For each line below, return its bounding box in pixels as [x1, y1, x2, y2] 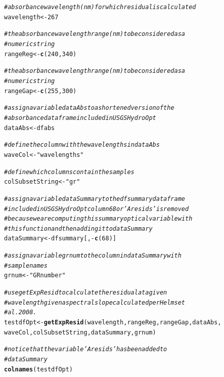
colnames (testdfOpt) [4, 365, 73, 373]
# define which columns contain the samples [4, 168, 135, 176]
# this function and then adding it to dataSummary [4, 225, 153, 232]
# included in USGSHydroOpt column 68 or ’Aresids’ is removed [4, 205, 189, 213]
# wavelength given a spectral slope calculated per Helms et [4, 299, 186, 306]
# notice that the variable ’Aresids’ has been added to [4, 346, 167, 353]
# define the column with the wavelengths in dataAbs [4, 141, 160, 149]
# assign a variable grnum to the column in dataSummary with [4, 252, 182, 260]
